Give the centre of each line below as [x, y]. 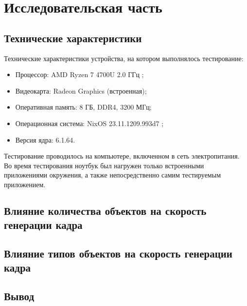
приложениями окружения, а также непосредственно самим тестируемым [112, 175]
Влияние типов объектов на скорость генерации [118, 253]
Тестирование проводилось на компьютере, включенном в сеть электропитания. [122, 156]
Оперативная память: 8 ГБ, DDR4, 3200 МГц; [83, 107]
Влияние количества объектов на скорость [105, 210]
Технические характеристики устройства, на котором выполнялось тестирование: [124, 58]
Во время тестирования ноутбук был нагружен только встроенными [104, 165]
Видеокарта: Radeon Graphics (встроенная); [81, 90]
